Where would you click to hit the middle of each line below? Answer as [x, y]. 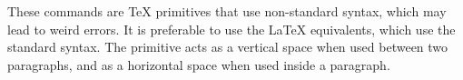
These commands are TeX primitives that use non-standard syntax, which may [227, 11]
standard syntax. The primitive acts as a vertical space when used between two [228, 47]
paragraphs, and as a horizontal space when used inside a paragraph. [199, 64]
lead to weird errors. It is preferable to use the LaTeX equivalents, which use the [231, 29]
